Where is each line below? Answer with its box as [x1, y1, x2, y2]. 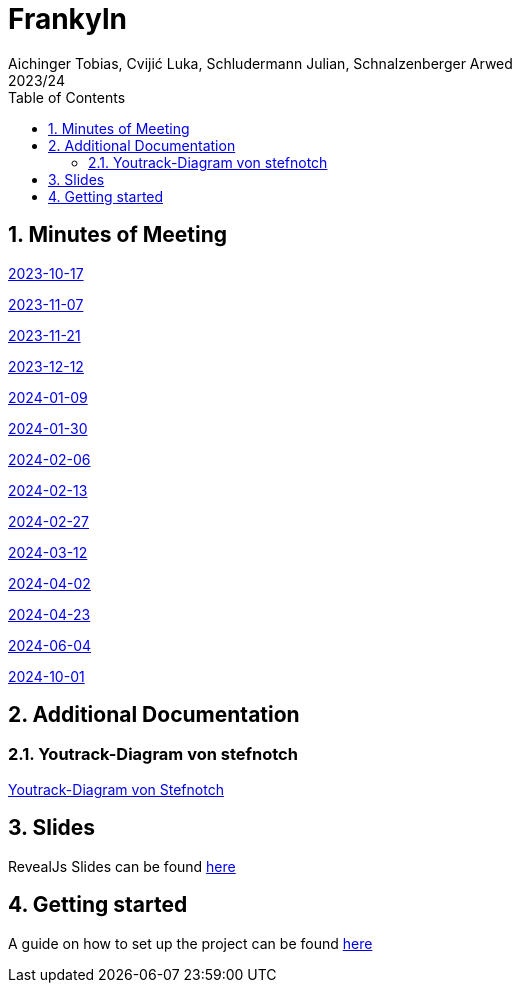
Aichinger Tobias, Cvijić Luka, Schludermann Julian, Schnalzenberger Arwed [8, 54, 513, 72]
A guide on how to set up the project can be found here [8, 934, 373, 952]
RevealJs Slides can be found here [8, 857, 236, 875]
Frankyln [8, 2, 127, 36]
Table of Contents [8, 88, 126, 106]
